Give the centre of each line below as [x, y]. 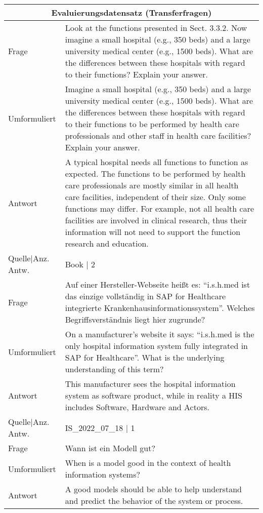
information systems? [102, 474]
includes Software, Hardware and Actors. [137, 407]
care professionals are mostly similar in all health [152, 185]
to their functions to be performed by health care [152, 124]
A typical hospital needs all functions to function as [157, 162]
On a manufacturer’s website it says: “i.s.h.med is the [160, 334]
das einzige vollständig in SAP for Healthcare [145, 296]
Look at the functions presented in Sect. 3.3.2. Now [156, 28]
